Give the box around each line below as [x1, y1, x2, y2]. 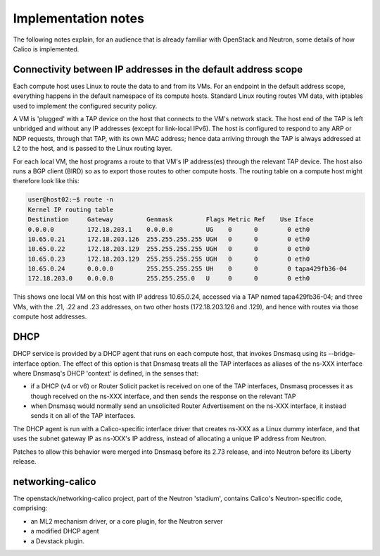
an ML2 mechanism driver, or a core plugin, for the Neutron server [30, 517, 223, 525]
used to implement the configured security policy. [13, 101, 158, 110]
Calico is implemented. [13, 44, 80, 53]
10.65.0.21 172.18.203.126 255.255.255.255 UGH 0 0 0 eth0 [27, 235, 310, 243]
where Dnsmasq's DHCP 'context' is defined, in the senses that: [13, 369, 199, 377]
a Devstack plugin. [30, 536, 84, 545]
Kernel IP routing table [27, 205, 114, 214]
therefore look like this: [13, 177, 80, 185]
